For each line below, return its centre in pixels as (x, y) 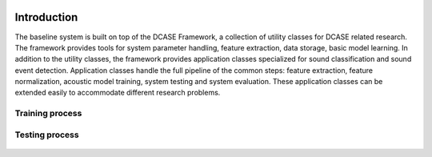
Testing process (47, 135)
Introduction (46, 17)
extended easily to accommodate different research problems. (118, 93)
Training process (48, 114)
